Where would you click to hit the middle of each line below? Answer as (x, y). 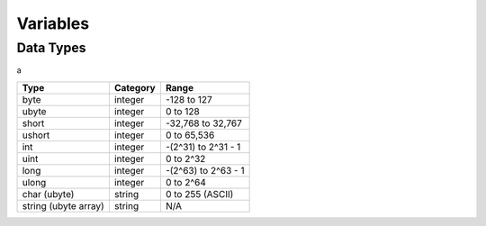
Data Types (51, 48)
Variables (53, 23)
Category (135, 87)
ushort (36, 135)
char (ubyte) (48, 194)
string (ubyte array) (63, 205)
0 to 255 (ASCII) (199, 194)
